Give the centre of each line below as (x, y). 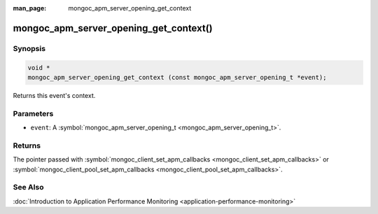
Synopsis (29, 48)
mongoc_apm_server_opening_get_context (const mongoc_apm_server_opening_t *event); (177, 77)
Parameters (33, 113)
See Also (28, 187)
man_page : (30, 8)
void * (39, 67)
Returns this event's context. (54, 95)
